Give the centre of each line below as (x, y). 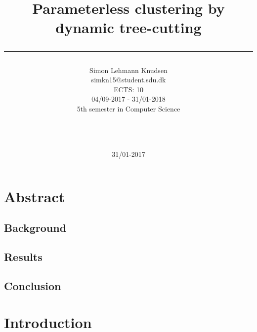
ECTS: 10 (128, 89)
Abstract (35, 196)
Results (23, 257)
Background (35, 228)
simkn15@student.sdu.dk (128, 80)
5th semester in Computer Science (128, 108)
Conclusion (33, 286)
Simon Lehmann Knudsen (128, 70)
